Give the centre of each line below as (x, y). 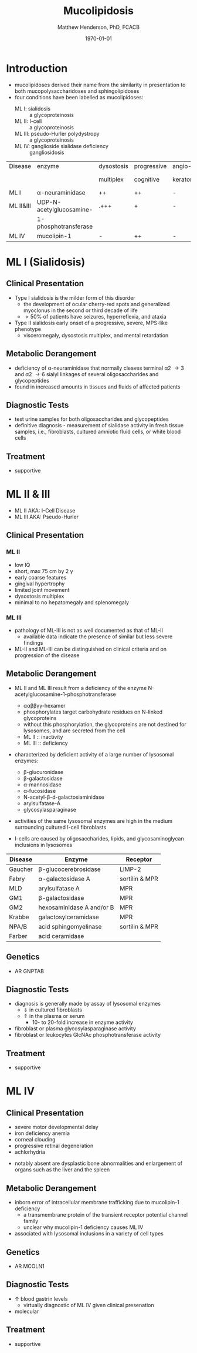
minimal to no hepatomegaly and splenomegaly (72, 602)
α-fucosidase (40, 791)
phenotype (28, 329)
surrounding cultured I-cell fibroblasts (60, 827)
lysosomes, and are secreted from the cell (74, 731)
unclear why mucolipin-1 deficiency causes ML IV (83, 1227)
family (31, 1221)
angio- (182, 166)
